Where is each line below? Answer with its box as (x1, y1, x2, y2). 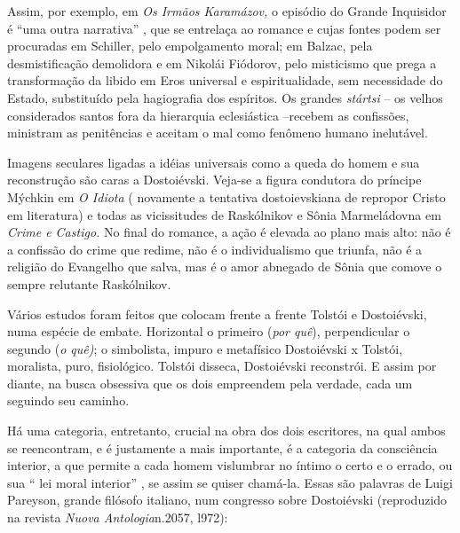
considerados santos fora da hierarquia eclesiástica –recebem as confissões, (7, 106, 409, 124)
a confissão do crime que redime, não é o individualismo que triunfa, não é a (7, 239, 423, 258)
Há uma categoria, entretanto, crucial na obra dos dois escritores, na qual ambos (7, 421, 446, 440)
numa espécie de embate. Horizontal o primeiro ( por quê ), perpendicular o (7, 322, 410, 341)
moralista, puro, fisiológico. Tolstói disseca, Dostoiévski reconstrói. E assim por (7, 357, 437, 375)
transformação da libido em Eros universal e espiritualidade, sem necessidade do (7, 71, 443, 90)
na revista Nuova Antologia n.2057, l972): (7, 508, 228, 527)
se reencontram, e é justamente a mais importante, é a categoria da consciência (7, 438, 438, 457)
